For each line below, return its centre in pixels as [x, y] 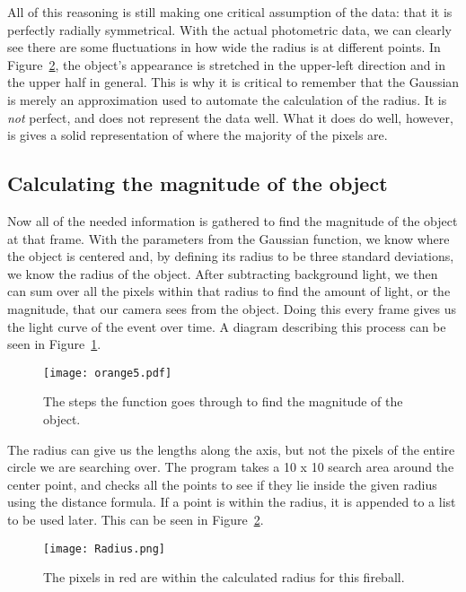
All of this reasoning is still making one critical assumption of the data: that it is [230, 12]
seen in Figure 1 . [54, 344]
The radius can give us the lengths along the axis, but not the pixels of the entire [231, 449]
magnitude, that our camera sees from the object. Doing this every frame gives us [232, 308]
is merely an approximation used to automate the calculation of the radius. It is [227, 99]
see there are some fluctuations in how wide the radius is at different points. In [224, 47]
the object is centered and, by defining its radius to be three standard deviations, [231, 256]
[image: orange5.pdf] [108, 373]
